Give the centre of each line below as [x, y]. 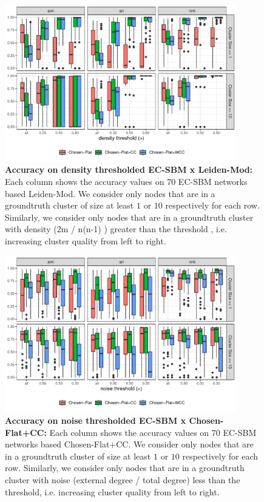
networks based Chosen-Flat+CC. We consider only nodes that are [129, 444]
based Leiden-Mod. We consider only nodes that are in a [110, 193]
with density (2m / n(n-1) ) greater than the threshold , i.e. [116, 229]
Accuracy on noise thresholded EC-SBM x [96, 420]
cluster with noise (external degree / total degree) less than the [123, 480]
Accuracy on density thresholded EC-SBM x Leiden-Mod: [129, 169]
